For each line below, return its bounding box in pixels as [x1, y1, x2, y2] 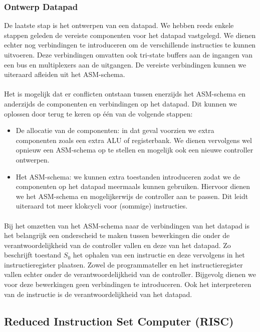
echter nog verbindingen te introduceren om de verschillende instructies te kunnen [4, 39, 256, 50]
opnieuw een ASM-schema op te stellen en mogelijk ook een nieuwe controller [16, 144, 253, 155]
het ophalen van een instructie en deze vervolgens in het [73, 249, 245, 260]
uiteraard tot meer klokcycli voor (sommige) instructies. [16, 200, 188, 211]
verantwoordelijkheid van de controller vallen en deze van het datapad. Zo [4, 239, 231, 250]
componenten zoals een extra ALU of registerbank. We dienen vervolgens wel [16, 134, 252, 145]
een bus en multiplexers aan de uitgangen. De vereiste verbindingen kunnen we [4, 59, 246, 69]
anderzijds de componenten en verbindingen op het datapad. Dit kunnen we [4, 98, 237, 108]
